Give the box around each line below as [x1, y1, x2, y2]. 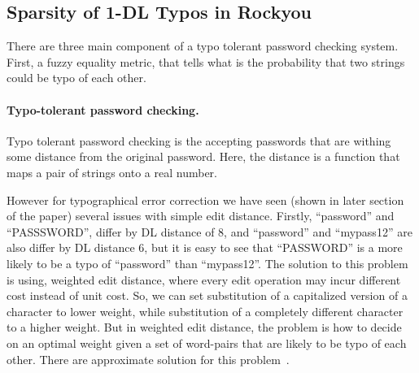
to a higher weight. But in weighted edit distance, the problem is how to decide [7, 319, 402, 336]
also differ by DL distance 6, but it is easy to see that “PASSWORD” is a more [7, 239, 403, 256]
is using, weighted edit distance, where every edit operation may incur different [7, 271, 401, 288]
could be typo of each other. [7, 69, 146, 86]
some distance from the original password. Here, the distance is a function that [7, 148, 400, 165]
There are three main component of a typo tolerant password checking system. [7, 37, 399, 54]
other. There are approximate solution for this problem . [7, 350, 290, 367]
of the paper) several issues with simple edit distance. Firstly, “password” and [7, 207, 395, 224]
